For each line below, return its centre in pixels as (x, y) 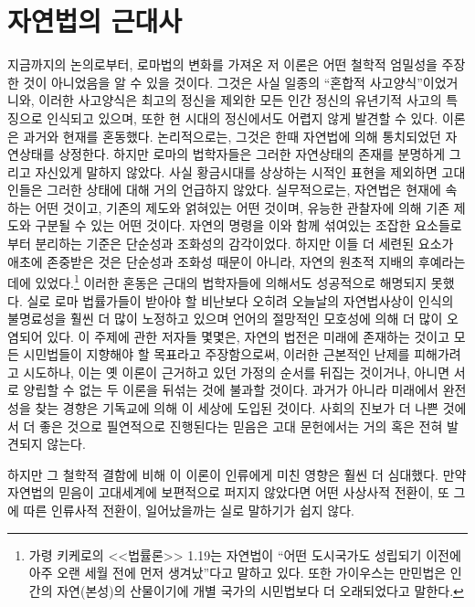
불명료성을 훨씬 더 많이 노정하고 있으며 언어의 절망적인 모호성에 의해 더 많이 (225, 319)
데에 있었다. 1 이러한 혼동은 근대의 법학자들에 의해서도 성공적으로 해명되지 (217, 281)
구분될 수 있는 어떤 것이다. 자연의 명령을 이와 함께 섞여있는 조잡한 (223, 225)
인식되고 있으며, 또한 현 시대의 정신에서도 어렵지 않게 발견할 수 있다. (243, 117)
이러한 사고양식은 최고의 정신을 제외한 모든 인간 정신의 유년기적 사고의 (240, 100)
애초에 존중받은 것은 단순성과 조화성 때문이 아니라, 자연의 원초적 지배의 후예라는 (237, 261)
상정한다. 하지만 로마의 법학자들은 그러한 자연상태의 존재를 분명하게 (252, 154)
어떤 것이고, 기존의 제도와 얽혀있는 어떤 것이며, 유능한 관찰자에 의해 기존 (243, 207)
